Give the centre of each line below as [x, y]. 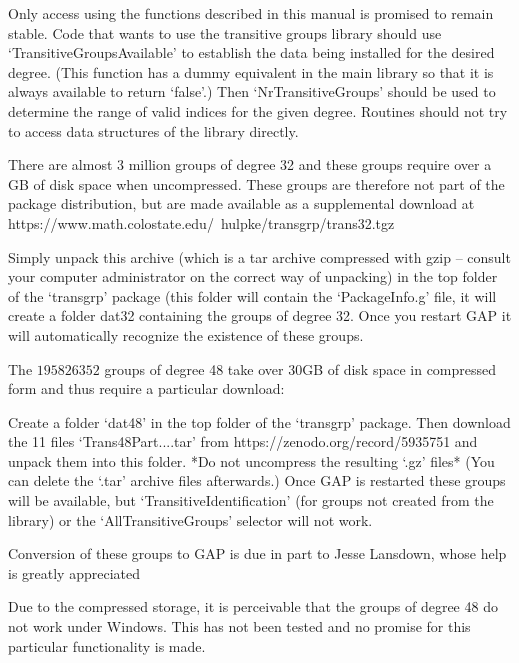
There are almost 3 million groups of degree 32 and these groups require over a [250, 164]
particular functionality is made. [107, 645]
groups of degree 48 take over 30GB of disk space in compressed [300, 368]
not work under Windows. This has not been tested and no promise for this [239, 626]
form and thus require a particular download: [146, 388]
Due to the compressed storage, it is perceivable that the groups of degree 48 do [253, 606]
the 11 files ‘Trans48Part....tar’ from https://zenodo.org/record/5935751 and [243, 441]
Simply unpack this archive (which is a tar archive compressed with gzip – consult [259, 256]
